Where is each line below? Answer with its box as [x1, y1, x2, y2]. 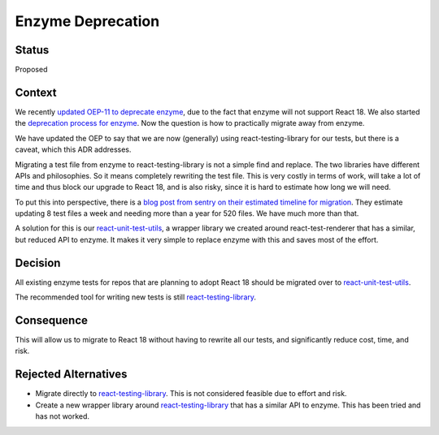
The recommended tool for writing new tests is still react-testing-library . [15, 292, 256, 302]
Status [15, 43, 50, 57]
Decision [15, 256, 61, 269]
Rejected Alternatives [15, 368, 128, 381]
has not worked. [35, 411, 89, 421]
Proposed [15, 65, 48, 75]
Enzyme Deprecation [15, 12, 160, 30]
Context [15, 85, 57, 99]
